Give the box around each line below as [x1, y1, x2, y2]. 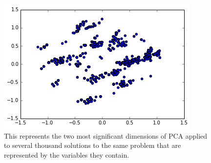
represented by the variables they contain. [4, 149, 129, 160]
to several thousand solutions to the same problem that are [4, 140, 181, 150]
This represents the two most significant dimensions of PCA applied [4, 130, 208, 141]
